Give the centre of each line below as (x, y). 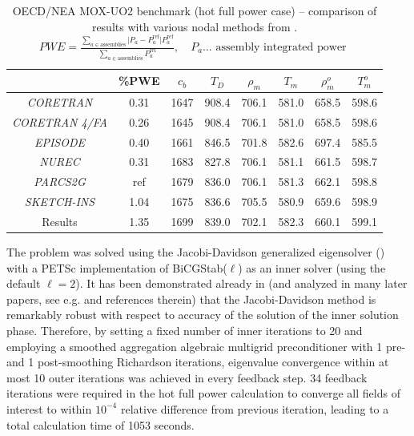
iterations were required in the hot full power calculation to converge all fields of (203, 393)
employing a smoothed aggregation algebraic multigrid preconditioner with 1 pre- (206, 346)
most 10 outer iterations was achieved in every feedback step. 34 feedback (187, 377)
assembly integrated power (281, 48)
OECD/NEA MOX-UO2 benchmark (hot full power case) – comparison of (195, 10)
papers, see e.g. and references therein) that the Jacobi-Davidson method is (191, 299)
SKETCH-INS (60, 202)
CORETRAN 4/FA (60, 121)
